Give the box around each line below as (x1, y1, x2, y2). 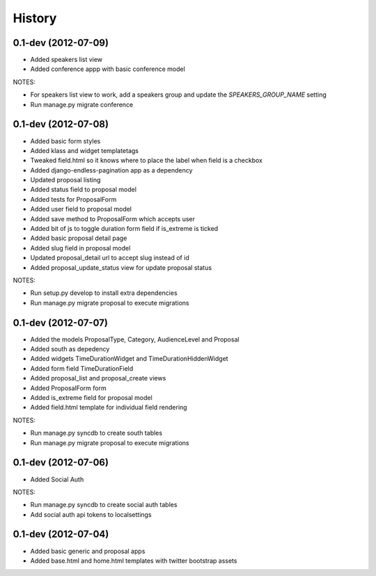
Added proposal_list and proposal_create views (30, 374, 166, 383)
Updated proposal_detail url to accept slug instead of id (30, 254, 189, 262)
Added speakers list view (30, 56, 103, 64)
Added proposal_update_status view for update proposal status (30, 263, 212, 271)
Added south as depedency (30, 345, 110, 353)
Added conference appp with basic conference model (30, 65, 186, 73)
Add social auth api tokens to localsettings (30, 510, 152, 518)
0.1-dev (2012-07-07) (13, 317, 108, 328)
